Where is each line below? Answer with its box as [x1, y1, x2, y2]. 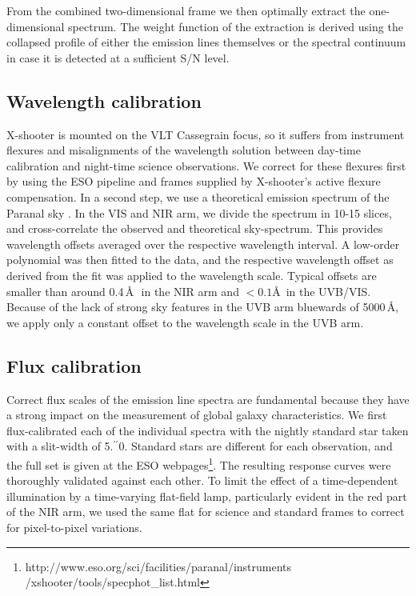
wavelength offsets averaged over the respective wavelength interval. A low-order [6, 235, 400, 252]
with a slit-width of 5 [6, 438, 110, 454]
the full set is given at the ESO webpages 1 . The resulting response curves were [6, 454, 391, 473]
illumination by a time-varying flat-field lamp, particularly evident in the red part [6, 487, 407, 504]
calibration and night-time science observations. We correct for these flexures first [6, 157, 406, 174]
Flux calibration [6, 353, 142, 378]
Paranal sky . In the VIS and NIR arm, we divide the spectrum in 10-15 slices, [6, 204, 392, 221]
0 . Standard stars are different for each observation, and [118, 438, 393, 454]
